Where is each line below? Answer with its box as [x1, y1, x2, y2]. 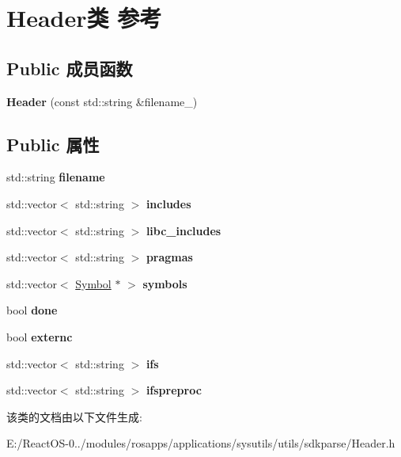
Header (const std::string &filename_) [6, 93, 198, 109]
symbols [142, 275, 187, 291]
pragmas [146, 249, 193, 265]
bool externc [6, 328, 73, 345]
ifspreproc [146, 382, 202, 398]
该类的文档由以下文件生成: [6, 408, 142, 425]
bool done [6, 302, 58, 318]
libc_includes [146, 222, 221, 238]
